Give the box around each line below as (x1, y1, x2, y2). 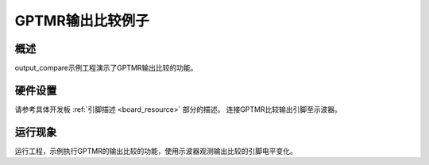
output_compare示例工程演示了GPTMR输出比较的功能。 (14, 63, 198, 73)
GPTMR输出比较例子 (14, 12, 150, 29)
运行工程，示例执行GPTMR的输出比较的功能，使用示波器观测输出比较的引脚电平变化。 (14, 146, 298, 155)
